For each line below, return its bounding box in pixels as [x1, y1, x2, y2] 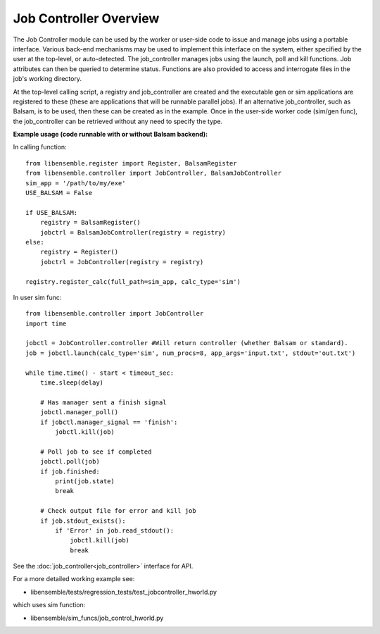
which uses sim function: [13, 601, 86, 609]
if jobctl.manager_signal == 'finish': [39, 418, 178, 426]
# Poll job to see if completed [39, 447, 152, 456]
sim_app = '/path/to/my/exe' [25, 179, 126, 187]
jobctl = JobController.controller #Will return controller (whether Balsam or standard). [25, 339, 348, 347]
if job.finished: [39, 467, 100, 475]
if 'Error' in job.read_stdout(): [55, 526, 175, 535]
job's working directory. [13, 75, 82, 83]
